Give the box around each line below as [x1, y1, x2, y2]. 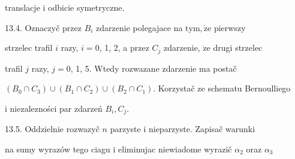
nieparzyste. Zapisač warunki [148, 123, 255, 135]
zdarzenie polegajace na [96, 21, 183, 33]
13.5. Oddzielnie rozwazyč [5, 123, 100, 135]
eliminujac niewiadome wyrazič [118, 142, 232, 155]
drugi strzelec [213, 41, 263, 54]
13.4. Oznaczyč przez [5, 21, 82, 33]
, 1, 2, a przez [99, 41, 149, 54]
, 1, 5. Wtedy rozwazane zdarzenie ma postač [70, 62, 237, 74]
